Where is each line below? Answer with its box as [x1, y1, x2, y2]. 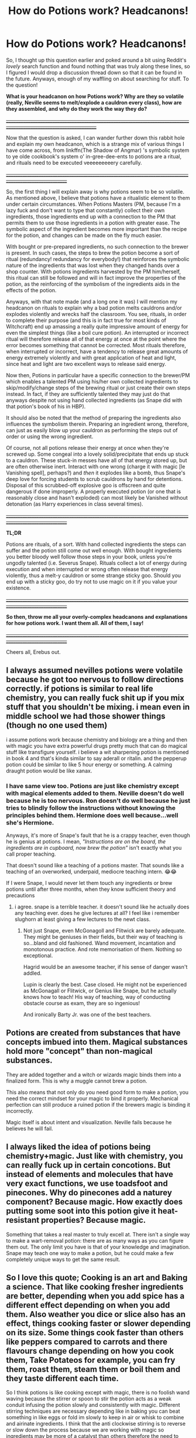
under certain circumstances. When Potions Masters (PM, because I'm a [6, 201, 181, 208]
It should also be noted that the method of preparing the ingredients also [6, 414, 181, 421]
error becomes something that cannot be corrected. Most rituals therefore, [6, 341, 186, 348]
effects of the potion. [6, 286, 57, 294]
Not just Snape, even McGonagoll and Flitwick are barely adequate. [23, 927, 186, 934]
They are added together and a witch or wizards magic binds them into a [6, 1071, 181, 1078]
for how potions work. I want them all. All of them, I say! [6, 619, 144, 626]
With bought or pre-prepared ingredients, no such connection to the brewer [6, 243, 189, 250]
